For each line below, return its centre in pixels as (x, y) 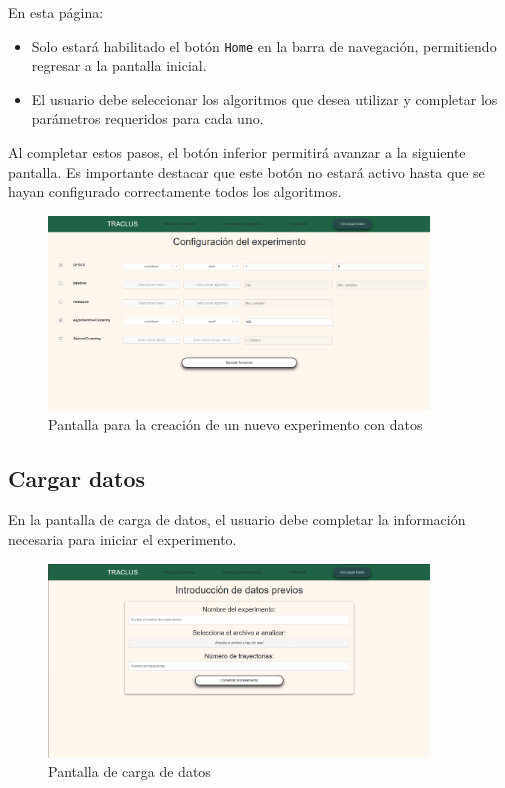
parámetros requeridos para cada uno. (147, 118)
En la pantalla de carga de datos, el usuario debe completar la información (237, 519)
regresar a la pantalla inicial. (119, 65)
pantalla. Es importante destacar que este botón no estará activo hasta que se (246, 171)
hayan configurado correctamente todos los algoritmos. (175, 191)
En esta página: (56, 12)
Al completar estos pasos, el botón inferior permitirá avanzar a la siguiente (237, 152)
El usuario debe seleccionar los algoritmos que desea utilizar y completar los (264, 98)
